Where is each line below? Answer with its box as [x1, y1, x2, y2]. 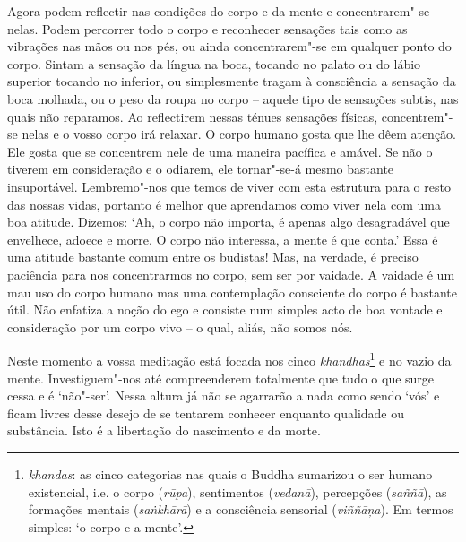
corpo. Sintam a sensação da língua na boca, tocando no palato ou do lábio [7, 54, 421, 73]
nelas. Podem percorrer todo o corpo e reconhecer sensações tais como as [7, 19, 408, 38]
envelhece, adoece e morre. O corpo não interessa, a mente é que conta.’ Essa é [7, 229, 438, 248]
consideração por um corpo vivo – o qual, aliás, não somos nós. [7, 317, 353, 336]
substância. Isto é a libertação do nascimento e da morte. [7, 421, 321, 440]
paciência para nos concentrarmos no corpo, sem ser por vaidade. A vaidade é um [7, 264, 455, 283]
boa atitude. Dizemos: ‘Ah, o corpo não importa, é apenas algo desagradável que [7, 212, 450, 231]
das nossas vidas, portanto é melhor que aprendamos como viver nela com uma [7, 194, 441, 213]
